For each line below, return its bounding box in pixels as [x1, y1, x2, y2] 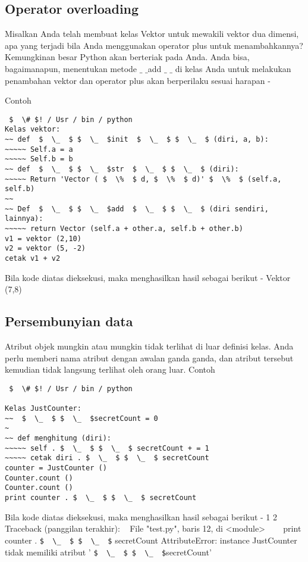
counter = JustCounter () [5, 464, 107, 473]
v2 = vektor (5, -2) [5, 244, 86, 253]
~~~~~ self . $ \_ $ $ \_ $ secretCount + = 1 [5, 444, 209, 452]
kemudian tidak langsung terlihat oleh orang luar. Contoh [5, 363, 215, 376]
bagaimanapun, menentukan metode [5, 62, 137, 74]
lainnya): [5, 214, 43, 223]
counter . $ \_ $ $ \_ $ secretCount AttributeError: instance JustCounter [5, 533, 297, 546]
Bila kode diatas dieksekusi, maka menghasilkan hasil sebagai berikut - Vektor [5, 271, 291, 283]
